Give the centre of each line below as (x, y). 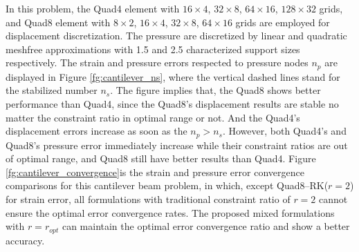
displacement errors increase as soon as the (96, 131)
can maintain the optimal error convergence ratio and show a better (206, 226)
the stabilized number (52, 90)
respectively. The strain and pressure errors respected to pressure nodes (157, 62)
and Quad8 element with (58, 22)
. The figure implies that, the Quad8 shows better (215, 90)
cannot (333, 199)
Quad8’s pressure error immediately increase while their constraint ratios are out (177, 145)
